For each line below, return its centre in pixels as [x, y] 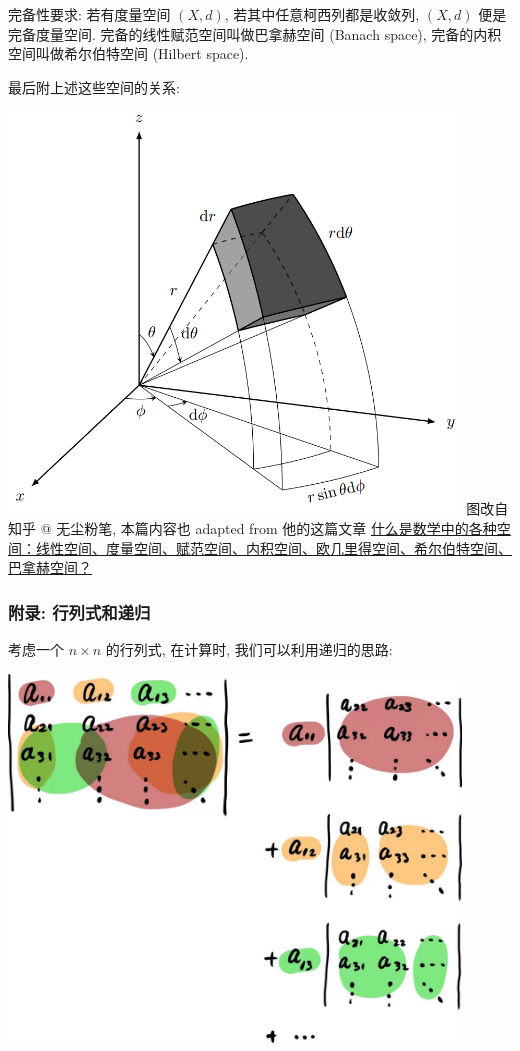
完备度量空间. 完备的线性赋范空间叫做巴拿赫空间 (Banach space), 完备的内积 [255, 33]
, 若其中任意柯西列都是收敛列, [322, 14]
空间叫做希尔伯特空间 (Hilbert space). [128, 53]
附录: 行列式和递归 [79, 611]
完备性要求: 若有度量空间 [89, 14]
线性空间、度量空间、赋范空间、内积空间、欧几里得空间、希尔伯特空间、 [273, 547]
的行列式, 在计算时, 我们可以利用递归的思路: [249, 648]
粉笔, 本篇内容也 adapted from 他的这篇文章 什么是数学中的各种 [290, 527]
